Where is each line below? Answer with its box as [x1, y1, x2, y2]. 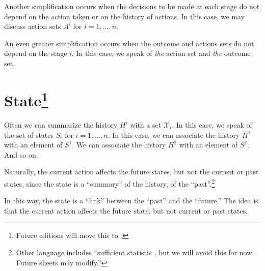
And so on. [4, 149, 38, 160]
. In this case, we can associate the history [108, 129, 240, 140]
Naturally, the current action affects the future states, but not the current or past [4, 166, 259, 177]
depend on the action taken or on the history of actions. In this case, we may [4, 11, 245, 21]
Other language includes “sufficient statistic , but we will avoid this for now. [16, 247, 254, 258]
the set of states [4, 129, 54, 140]
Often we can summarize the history [4, 119, 118, 130]
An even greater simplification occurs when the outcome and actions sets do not [4, 38, 254, 48]
